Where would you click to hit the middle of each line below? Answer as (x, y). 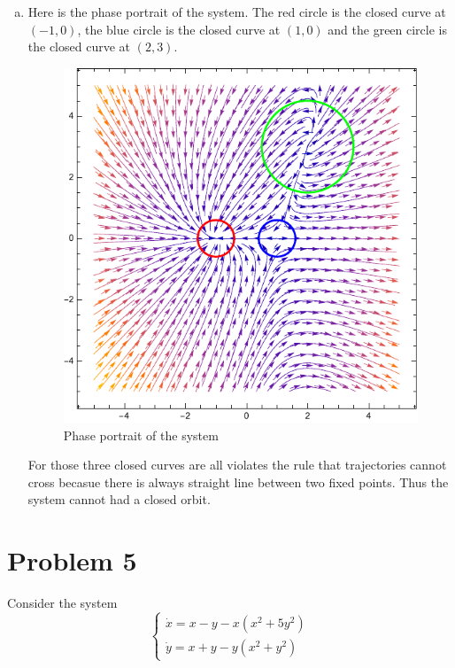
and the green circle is (387, 29)
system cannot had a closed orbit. (119, 499)
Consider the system (62, 603)
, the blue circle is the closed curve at (179, 29)
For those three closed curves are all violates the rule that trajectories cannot (237, 465)
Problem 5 (72, 560)
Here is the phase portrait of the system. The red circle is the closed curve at (237, 12)
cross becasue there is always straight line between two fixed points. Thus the (238, 482)
